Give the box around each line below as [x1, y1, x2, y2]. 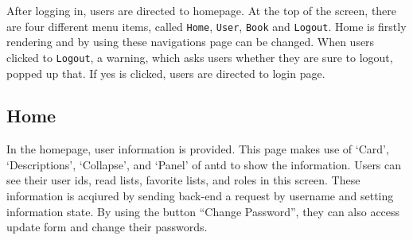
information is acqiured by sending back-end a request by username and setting [6, 188, 394, 204]
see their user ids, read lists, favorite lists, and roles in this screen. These [6, 172, 360, 188]
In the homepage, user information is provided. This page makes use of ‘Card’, [6, 141, 389, 157]
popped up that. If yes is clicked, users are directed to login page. [6, 64, 325, 81]
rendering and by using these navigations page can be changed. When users [6, 33, 375, 50]
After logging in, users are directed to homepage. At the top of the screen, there [6, 2, 397, 18]
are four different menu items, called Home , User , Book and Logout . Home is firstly [6, 17, 407, 34]
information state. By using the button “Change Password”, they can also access [6, 203, 400, 219]
